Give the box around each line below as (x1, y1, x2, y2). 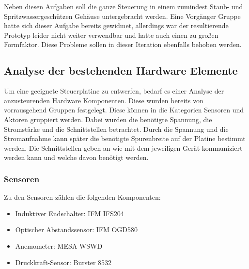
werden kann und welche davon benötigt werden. (4, 152, 149, 162)
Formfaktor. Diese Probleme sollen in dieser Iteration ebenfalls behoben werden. (4, 39, 242, 49)
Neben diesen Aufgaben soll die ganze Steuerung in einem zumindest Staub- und (4, 1, 243, 11)
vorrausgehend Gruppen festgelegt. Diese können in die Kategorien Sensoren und (4, 105, 244, 115)
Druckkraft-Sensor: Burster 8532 (15, 257, 112, 267)
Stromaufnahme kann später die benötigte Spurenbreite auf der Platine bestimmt (4, 133, 246, 143)
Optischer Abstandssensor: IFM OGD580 (15, 224, 138, 235)
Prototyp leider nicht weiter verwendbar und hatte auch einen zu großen (4, 30, 218, 40)
